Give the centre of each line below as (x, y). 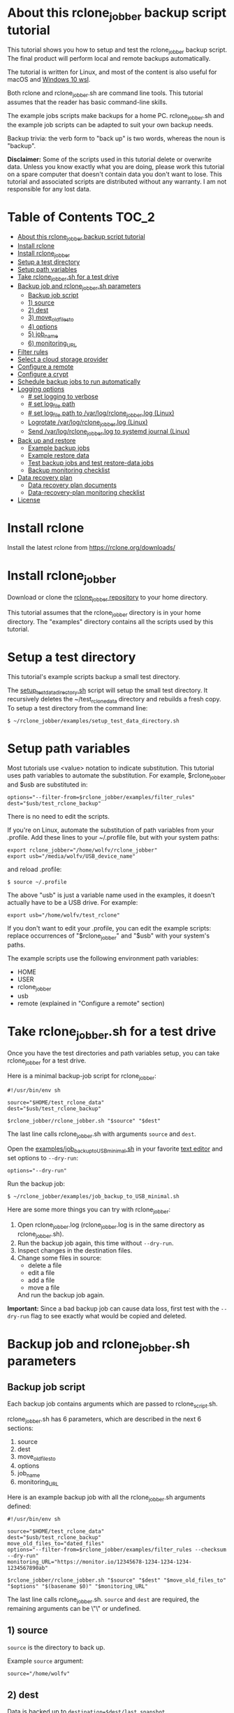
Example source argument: (45, 1661)
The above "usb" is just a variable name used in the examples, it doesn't (111, 895)
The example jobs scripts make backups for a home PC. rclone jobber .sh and (116, 117)
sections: (20, 1428)
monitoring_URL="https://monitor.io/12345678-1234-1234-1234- (100, 1562)
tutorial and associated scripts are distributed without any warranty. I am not (117, 181)
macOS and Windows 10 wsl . (49, 80)
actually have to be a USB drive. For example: (73, 902)
